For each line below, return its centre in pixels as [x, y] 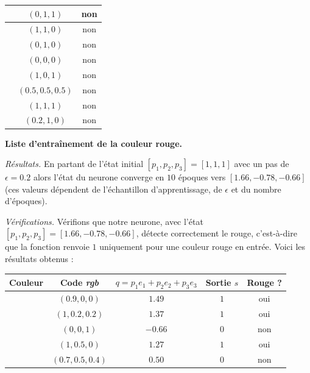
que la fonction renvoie [47, 247]
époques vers [202, 177]
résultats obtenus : [39, 259]
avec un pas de [262, 164]
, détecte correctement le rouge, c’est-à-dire [217, 233]
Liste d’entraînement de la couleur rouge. [94, 143]
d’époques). [26, 201]
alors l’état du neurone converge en [99, 177]
